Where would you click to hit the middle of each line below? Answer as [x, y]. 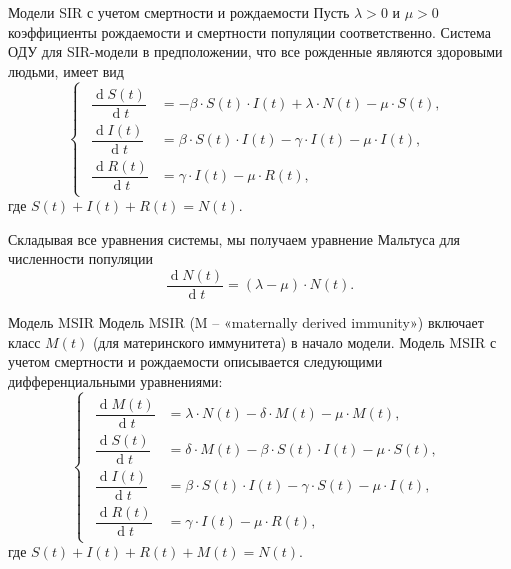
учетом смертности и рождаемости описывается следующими [195, 361]
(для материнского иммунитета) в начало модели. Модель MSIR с [294, 341]
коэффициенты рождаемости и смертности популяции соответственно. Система [249, 31]
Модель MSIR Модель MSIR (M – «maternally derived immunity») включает [246, 322]
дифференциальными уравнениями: [115, 380]
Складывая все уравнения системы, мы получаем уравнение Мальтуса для [234, 238]
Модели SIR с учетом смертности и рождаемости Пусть [179, 12]
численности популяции [81, 258]
